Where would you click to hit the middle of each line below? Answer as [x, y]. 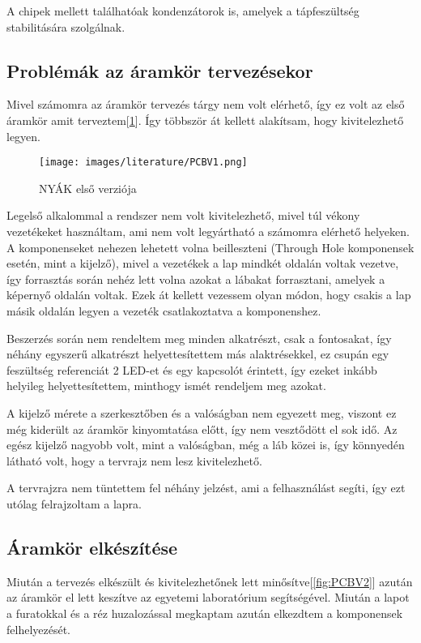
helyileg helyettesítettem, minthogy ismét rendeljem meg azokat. [166, 386]
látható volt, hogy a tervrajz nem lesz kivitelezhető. [134, 460]
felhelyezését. [39, 629]
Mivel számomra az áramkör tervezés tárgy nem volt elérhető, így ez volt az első [206, 104]
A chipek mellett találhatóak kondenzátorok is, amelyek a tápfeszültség [183, 11]
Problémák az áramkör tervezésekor [160, 70]
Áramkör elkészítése [92, 547]
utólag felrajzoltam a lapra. [74, 503]
